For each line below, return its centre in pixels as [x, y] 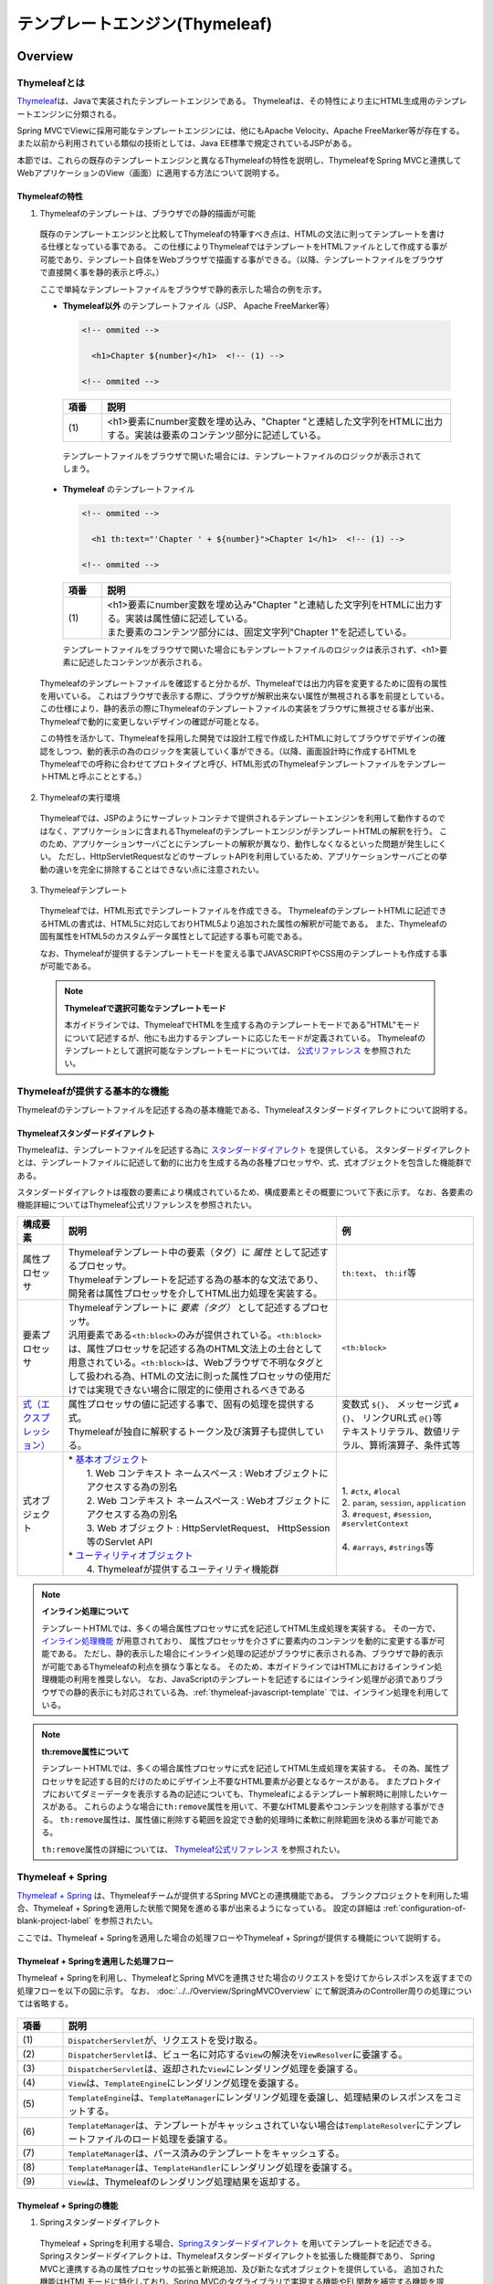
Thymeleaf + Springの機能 [68, 2205]
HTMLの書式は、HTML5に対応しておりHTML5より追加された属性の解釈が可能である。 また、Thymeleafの [247, 924]
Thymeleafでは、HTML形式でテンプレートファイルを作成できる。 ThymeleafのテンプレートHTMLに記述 [236, 911]
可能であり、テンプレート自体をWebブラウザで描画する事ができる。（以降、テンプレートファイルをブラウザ [241, 259]
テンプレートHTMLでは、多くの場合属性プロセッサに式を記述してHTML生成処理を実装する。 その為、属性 [241, 1769]
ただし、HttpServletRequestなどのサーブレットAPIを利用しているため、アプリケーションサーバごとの [249, 856]
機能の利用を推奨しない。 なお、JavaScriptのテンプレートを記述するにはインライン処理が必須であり [238, 1679]
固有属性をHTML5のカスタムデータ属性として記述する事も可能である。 [173, 936]
